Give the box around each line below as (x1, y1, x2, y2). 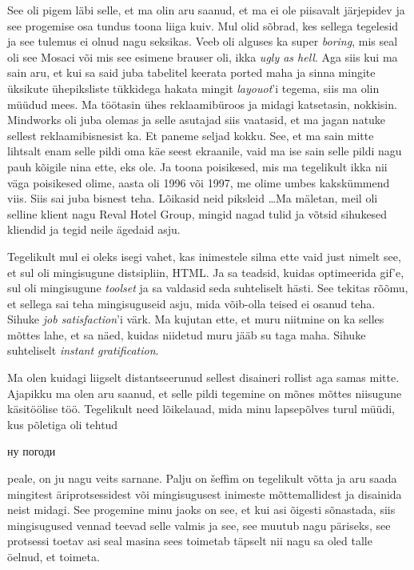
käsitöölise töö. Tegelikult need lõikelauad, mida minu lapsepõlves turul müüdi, (7, 400, 395, 417)
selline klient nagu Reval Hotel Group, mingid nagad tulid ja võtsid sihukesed (7, 205, 388, 222)
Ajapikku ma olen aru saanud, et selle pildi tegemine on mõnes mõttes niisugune (7, 384, 402, 401)
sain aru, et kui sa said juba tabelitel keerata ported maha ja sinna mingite (7, 64, 376, 81)
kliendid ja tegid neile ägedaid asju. (7, 221, 181, 238)
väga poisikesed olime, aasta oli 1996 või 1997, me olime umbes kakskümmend (7, 174, 390, 191)
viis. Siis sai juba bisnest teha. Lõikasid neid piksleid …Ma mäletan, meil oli (7, 190, 378, 207)
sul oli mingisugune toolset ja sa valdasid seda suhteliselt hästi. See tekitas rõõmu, (7, 279, 408, 296)
